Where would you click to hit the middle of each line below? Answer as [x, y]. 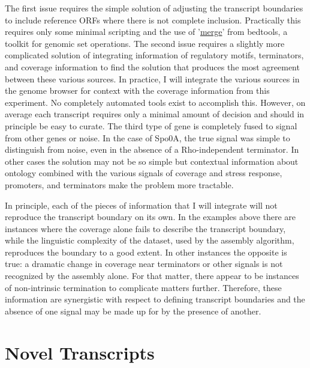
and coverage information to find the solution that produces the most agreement [152, 66]
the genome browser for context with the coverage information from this [137, 90]
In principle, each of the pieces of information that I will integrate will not [141, 205]
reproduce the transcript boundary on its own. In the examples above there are [151, 217]
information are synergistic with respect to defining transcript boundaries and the [155, 299]
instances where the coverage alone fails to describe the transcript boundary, [145, 228]
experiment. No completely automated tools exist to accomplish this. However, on [155, 102]
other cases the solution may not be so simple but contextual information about [152, 161]
